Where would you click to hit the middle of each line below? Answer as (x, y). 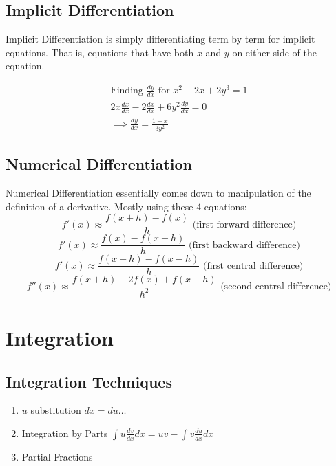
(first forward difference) (244, 224)
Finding (127, 91)
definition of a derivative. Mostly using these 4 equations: (126, 206)
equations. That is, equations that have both (100, 52)
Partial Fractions (57, 456)
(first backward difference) (244, 245)
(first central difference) (253, 266)
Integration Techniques (89, 381)
